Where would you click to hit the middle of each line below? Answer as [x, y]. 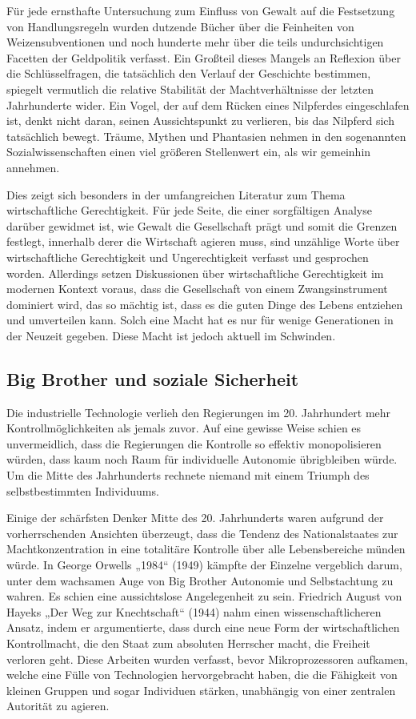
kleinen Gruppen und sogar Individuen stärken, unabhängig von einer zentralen [201, 690]
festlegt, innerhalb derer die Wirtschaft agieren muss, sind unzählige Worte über [203, 241]
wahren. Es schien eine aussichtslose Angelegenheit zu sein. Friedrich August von [204, 596]
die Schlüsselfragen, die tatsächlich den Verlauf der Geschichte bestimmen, [189, 73]
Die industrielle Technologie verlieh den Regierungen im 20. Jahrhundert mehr [199, 412]
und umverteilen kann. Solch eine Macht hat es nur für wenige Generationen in [200, 320]
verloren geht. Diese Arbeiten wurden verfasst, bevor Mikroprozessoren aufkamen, [207, 659]
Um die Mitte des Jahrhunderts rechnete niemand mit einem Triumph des [188, 475]
